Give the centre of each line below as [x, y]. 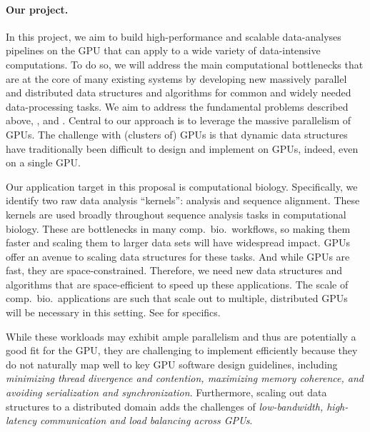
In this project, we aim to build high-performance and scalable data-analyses [174, 36]
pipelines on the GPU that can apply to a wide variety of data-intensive [163, 50]
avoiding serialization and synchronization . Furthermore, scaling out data [166, 392]
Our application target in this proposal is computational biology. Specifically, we [182, 186]
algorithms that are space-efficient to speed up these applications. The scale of [177, 284]
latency [21, 420]
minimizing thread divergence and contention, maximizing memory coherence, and [185, 378]
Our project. [37, 9]
